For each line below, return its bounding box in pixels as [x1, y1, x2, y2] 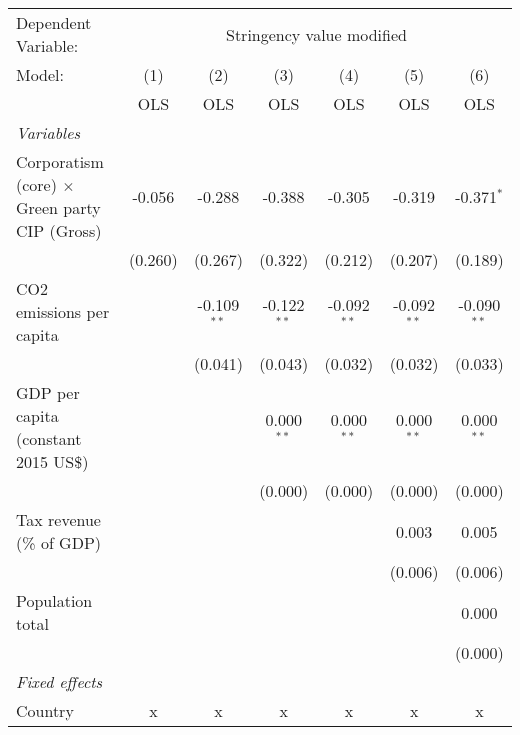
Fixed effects [16, 670, 103, 693]
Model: [16, 63, 65, 86]
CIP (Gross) [16, 219, 102, 242]
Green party [16, 196, 101, 219]
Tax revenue [16, 508, 101, 531]
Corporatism [16, 150, 104, 173]
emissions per [16, 300, 110, 323]
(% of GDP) [16, 531, 102, 554]
